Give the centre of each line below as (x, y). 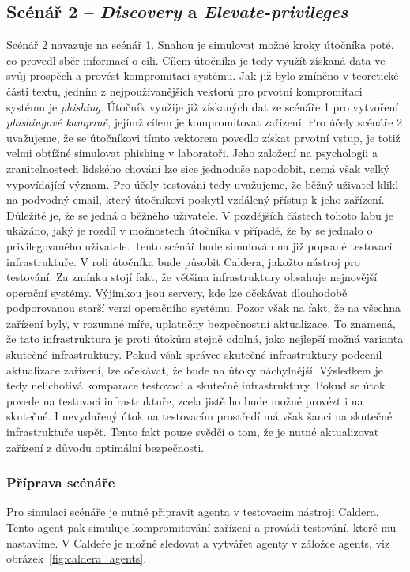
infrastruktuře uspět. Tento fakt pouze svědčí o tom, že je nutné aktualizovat (193, 432)
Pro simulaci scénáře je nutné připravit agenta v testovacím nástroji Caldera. (193, 512)
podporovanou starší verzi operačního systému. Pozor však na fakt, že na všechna (204, 308)
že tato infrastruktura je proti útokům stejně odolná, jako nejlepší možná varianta (205, 339)
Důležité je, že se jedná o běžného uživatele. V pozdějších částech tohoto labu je (200, 214)
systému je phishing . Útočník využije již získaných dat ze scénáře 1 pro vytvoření (203, 106)
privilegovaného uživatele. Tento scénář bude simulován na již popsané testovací (199, 245)
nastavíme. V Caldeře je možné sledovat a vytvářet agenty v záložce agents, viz (198, 542)
